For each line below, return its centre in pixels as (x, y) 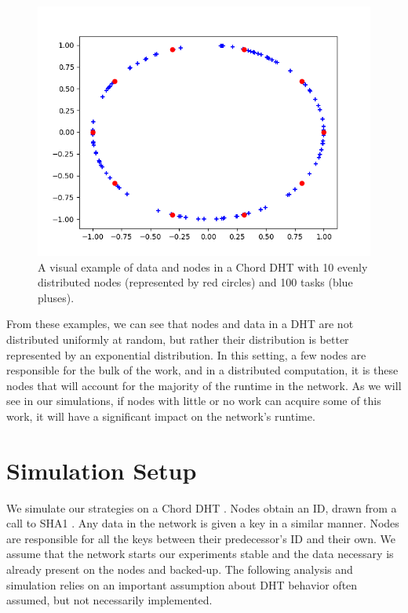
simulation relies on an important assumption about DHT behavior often (182, 584)
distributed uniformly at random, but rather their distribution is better (178, 339)
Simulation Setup (102, 470)
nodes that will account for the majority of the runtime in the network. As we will (204, 385)
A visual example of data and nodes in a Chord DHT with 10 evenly (203, 266)
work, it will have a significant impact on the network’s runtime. (161, 416)
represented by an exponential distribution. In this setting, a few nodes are (186, 354)
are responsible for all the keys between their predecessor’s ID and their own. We (201, 538)
